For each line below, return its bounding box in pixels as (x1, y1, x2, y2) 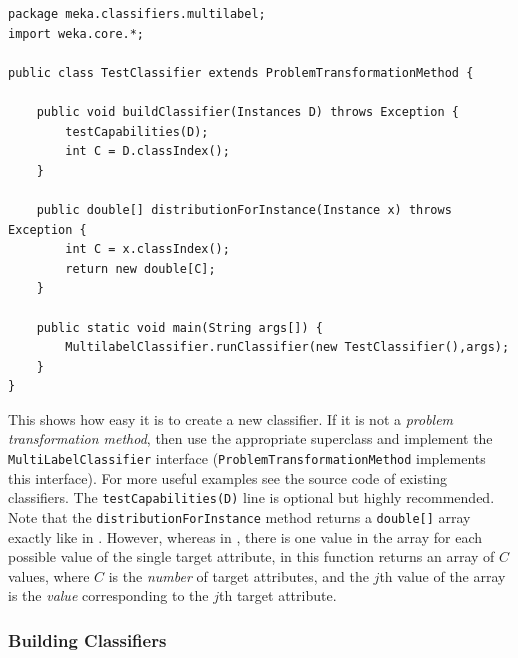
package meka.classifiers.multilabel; (8, 7, 266, 21)
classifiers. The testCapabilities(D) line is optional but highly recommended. (8, 487, 495, 508)
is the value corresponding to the (8, 585, 209, 606)
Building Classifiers (8, 627, 167, 652)
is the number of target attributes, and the (108, 565, 369, 586)
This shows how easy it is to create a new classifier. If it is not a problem (8, 408, 454, 429)
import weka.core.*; (8, 26, 145, 41)
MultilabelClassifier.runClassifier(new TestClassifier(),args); (65, 340, 510, 355)
